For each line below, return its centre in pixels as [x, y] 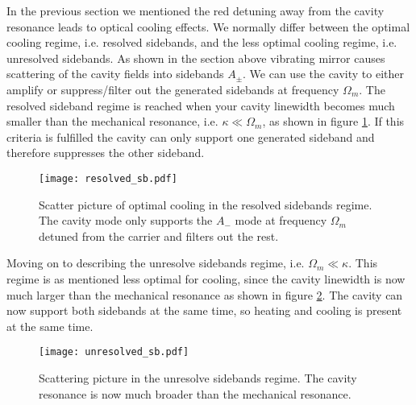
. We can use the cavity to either [324, 74]
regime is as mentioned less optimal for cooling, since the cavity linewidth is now [206, 278]
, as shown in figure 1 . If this [333, 121]
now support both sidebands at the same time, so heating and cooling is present [204, 310]
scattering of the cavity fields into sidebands [115, 74]
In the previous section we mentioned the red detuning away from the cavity [196, 10]
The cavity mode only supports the [126, 220]
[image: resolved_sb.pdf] [108, 178]
